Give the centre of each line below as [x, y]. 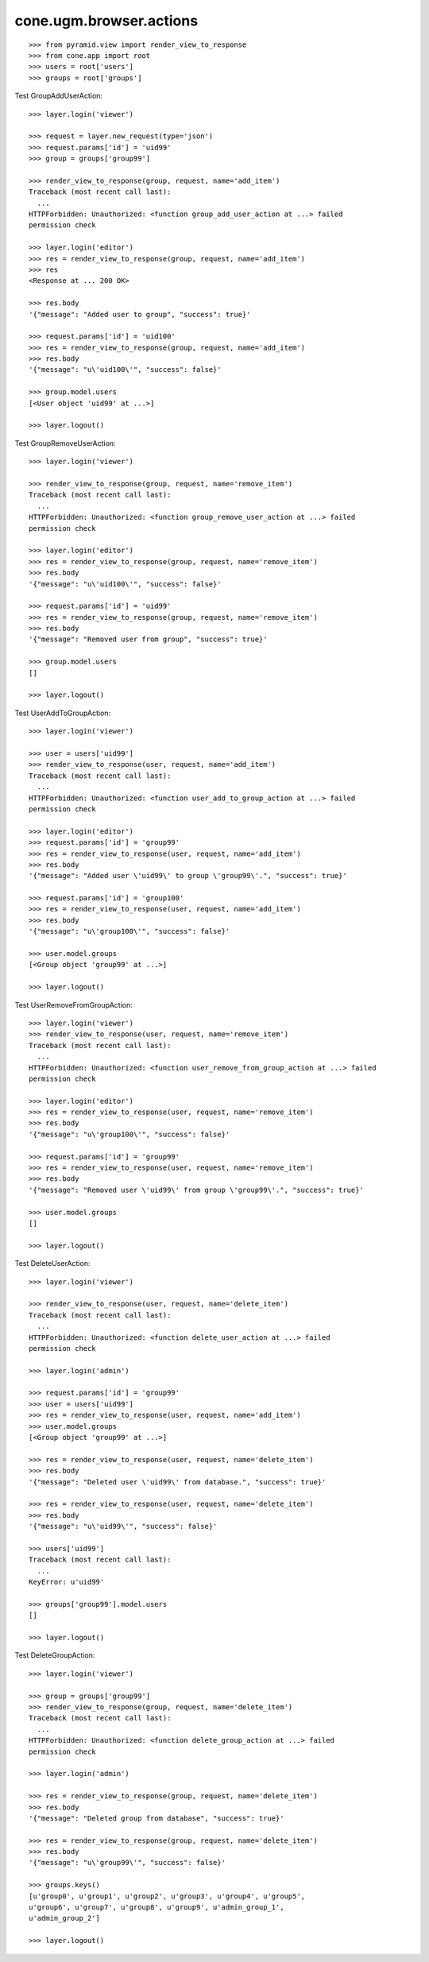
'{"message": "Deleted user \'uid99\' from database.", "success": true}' [178, 1482]
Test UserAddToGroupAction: [63, 713]
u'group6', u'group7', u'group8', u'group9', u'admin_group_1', [157, 1908]
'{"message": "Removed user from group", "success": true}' [148, 639]
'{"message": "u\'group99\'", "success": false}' [128, 1863]
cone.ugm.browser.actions [106, 21]
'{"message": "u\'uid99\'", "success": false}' [123, 1527]
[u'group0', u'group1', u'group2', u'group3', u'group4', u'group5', [167, 1896]
